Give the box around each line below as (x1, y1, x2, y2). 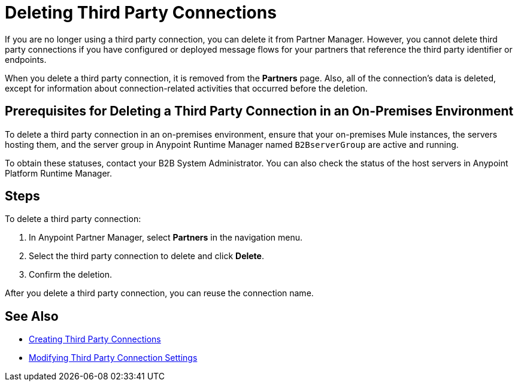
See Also (5, 308, 59, 324)
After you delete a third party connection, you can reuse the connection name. (5, 288, 314, 299)
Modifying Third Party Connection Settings (29, 352, 198, 363)
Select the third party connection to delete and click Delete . (29, 251, 264, 262)
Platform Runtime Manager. (5, 168, 112, 178)
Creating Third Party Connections (29, 334, 161, 345)
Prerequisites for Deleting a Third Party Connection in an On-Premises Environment (5, 104, 514, 119)
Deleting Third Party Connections (5, 2, 277, 23)
